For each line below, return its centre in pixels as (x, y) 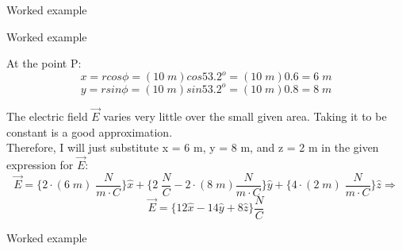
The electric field (47, 116)
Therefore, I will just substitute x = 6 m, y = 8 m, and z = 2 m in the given (193, 147)
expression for (40, 164)
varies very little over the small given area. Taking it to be (245, 116)
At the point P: (44, 63)
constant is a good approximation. (90, 131)
